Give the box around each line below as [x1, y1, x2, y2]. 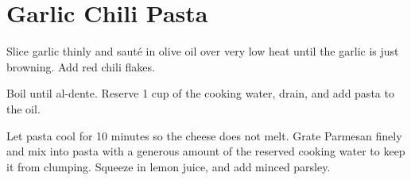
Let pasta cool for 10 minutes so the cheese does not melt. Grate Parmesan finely [6, 127, 402, 144]
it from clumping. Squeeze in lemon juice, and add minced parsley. [6, 158, 331, 174]
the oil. [6, 100, 41, 117]
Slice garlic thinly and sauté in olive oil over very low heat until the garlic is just [6, 43, 399, 59]
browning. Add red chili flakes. [6, 58, 155, 75]
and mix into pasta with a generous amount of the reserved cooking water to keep [6, 143, 405, 159]
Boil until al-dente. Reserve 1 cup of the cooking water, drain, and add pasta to [6, 85, 394, 101]
